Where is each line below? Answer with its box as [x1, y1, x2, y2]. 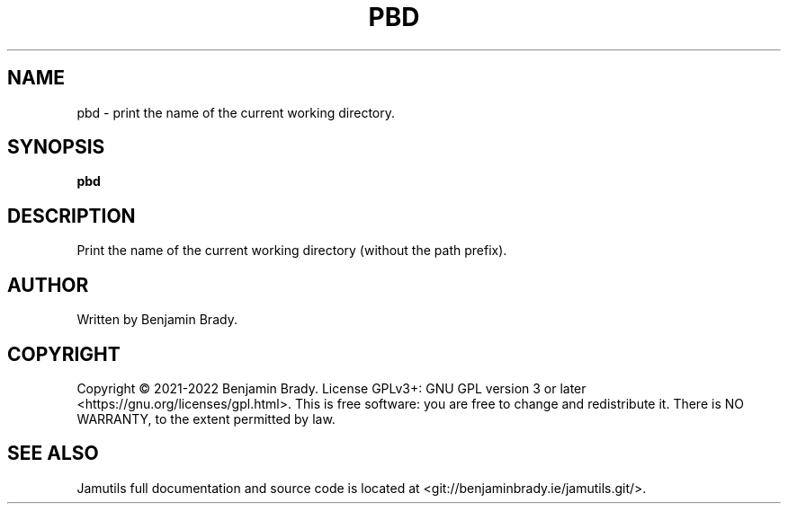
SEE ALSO [7, 442, 99, 465]
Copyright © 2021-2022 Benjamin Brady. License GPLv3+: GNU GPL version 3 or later [76, 380, 587, 396]
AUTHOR [7, 273, 89, 296]
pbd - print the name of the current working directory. [76, 104, 395, 120]
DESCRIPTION [7, 204, 136, 227]
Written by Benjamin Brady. [76, 312, 237, 328]
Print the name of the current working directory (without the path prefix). [76, 242, 507, 259]
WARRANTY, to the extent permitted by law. [76, 410, 336, 427]
